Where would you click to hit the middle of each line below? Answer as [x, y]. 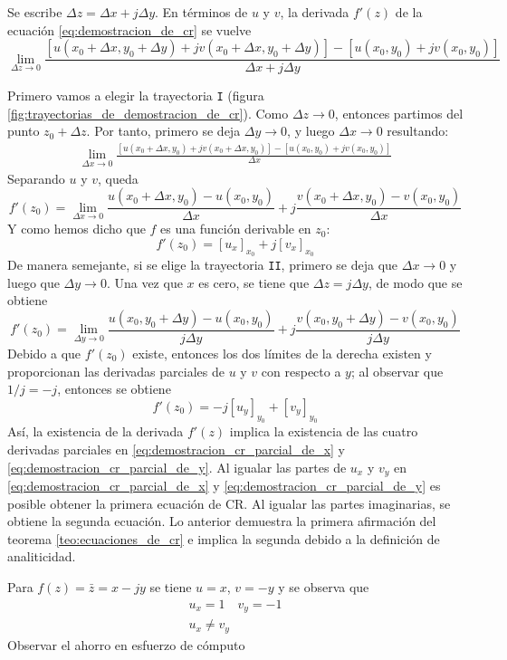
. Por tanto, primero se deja [163, 131]
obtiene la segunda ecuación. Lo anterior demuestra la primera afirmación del [222, 521]
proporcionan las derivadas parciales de [116, 371]
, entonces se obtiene [114, 389]
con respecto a [301, 371]
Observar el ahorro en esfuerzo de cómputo [126, 644]
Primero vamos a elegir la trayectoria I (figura [136, 96]
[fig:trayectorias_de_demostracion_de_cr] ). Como [148, 113]
